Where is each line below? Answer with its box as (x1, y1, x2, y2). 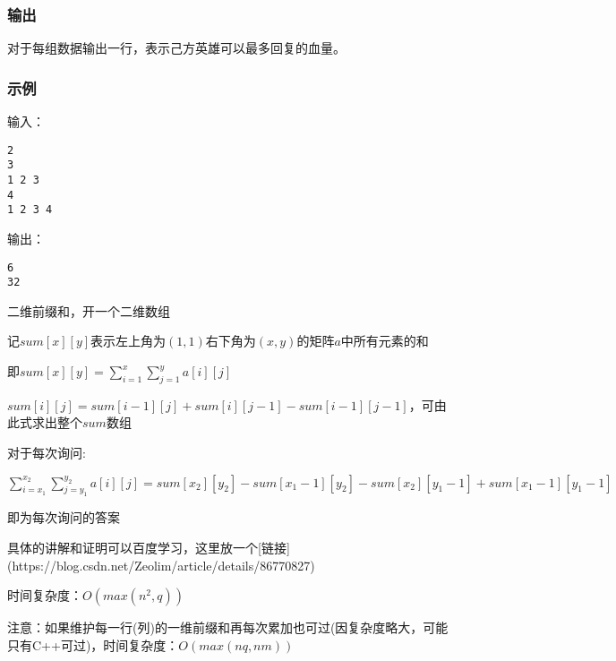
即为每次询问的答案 (7, 508, 120, 527)
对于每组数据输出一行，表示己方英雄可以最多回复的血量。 (7, 39, 346, 57)
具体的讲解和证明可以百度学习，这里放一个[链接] (7, 537, 290, 556)
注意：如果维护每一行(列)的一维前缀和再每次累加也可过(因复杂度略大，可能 (7, 618, 449, 637)
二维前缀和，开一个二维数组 (7, 301, 170, 320)
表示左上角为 (90, 331, 167, 350)
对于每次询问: (7, 442, 86, 461)
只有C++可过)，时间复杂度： (7, 635, 179, 654)
